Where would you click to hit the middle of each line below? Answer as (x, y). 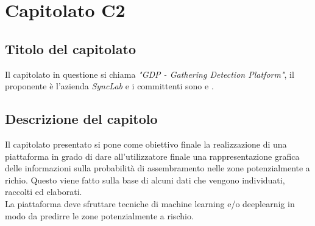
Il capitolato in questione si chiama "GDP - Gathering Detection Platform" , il (150, 74)
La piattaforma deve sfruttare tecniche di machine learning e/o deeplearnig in (150, 203)
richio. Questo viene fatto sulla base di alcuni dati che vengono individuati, (145, 180)
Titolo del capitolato (70, 48)
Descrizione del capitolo (81, 119)
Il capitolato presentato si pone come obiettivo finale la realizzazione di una (146, 144)
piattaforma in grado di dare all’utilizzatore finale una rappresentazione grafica (152, 156)
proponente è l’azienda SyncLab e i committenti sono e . (109, 86)
